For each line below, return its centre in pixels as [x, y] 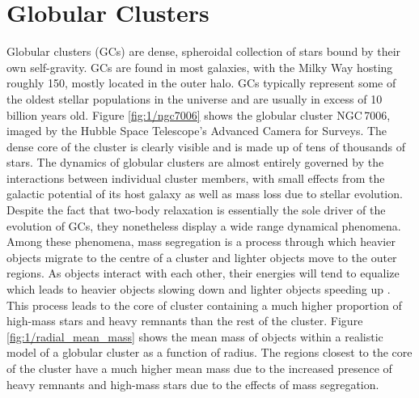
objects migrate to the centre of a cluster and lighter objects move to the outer [202, 257]
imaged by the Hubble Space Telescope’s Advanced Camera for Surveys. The [197, 131]
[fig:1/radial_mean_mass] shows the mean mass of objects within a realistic [195, 336]
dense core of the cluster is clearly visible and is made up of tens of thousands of [206, 146]
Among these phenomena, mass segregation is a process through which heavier [201, 241]
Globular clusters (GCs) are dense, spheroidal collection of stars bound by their [204, 51]
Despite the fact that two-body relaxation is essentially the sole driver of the [196, 210]
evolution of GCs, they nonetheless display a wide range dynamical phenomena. [204, 225]
